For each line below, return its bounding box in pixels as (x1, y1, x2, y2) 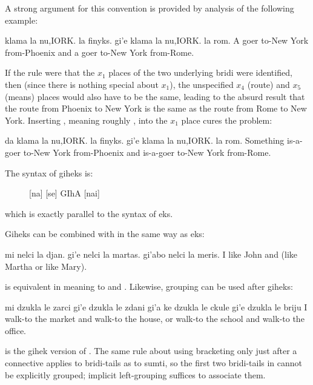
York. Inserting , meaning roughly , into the (5, 113, 168, 126)
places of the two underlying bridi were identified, (108, 66, 292, 79)
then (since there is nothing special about (5, 78, 159, 90)
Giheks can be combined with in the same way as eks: (5, 227, 205, 240)
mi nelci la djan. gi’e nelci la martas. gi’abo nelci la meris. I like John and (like (5, 247, 298, 260)
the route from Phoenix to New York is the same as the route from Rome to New (5, 102, 307, 115)
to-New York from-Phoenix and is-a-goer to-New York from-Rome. (23, 146, 271, 158)
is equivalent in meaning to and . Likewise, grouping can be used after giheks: (5, 280, 293, 293)
